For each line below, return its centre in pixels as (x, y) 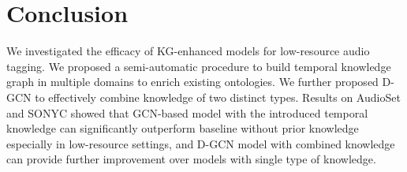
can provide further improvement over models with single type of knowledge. (191, 159)
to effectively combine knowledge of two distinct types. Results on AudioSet (218, 97)
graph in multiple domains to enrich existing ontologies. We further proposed (192, 82)
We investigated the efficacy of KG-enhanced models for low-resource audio (188, 51)
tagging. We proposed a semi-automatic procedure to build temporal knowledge (199, 66)
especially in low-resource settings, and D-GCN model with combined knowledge (201, 143)
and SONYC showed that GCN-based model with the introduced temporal (187, 112)
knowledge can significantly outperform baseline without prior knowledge (183, 128)
